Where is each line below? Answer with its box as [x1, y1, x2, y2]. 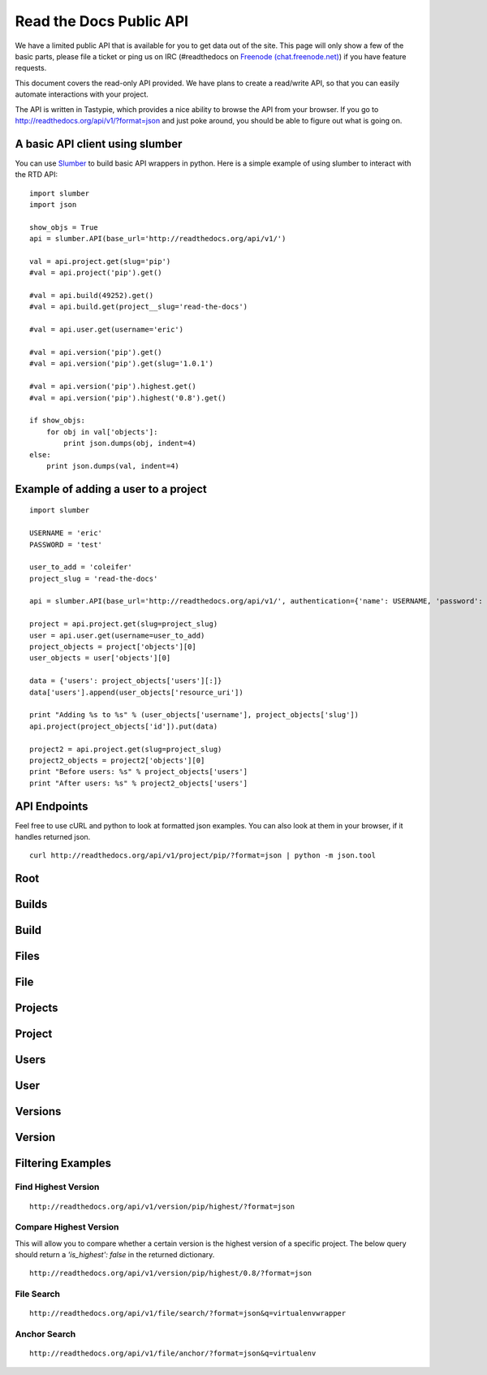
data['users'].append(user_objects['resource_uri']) [29, 687, 243, 697]
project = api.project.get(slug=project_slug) [29, 620, 218, 629]
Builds [15, 897, 48, 911]
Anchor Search [15, 1329, 76, 1340]
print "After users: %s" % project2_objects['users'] [29, 778, 248, 788]
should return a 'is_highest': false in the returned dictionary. [15, 1250, 215, 1260]
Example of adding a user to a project [15, 482, 207, 495]
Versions [15, 1105, 62, 1118]
